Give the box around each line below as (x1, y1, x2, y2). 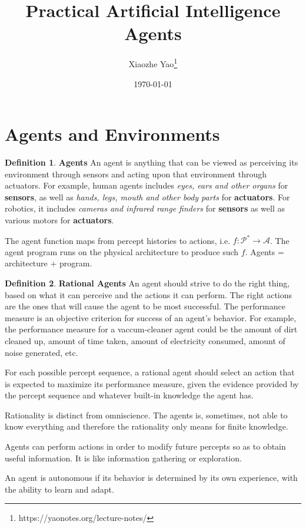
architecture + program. (5, 257, 92, 269)
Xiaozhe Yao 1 (128, 56, 178, 70)
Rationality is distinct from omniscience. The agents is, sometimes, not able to (5, 408, 288, 421)
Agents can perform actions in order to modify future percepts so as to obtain (5, 440, 286, 453)
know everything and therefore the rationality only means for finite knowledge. (5, 420, 288, 433)
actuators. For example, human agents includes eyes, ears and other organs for (5, 179, 288, 192)
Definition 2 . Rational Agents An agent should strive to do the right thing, (5, 276, 290, 289)
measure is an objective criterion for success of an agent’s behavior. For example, (5, 311, 297, 324)
